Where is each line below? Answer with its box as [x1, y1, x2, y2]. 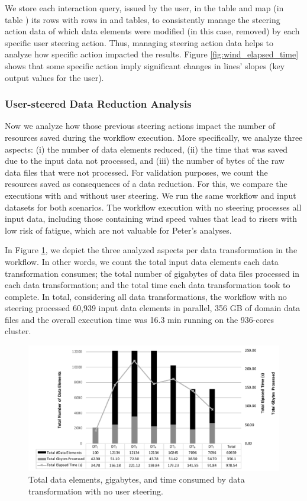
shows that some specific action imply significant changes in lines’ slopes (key [5, 59, 285, 72]
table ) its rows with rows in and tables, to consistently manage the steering [5, 13, 280, 25]
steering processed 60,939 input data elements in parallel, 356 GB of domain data [5, 302, 300, 314]
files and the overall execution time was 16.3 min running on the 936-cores [5, 313, 274, 325]
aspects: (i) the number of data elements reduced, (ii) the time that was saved [5, 143, 287, 155]
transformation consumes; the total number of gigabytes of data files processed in [5, 267, 300, 279]
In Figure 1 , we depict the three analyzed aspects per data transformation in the [5, 244, 298, 256]
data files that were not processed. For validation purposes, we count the [5, 166, 268, 178]
